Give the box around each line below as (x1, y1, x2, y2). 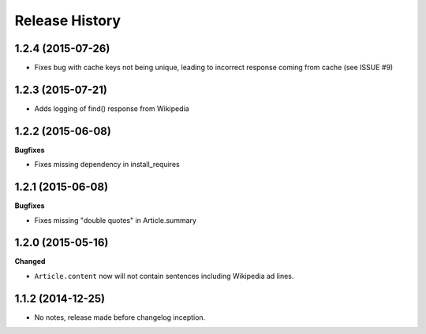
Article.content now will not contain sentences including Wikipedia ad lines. (34, 271, 294, 280)
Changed (14, 257, 46, 266)
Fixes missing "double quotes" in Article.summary (34, 215, 197, 225)
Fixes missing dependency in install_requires (34, 160, 181, 169)
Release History (14, 12, 121, 29)
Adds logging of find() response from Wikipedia (34, 103, 189, 113)
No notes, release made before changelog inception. (34, 312, 206, 322)
